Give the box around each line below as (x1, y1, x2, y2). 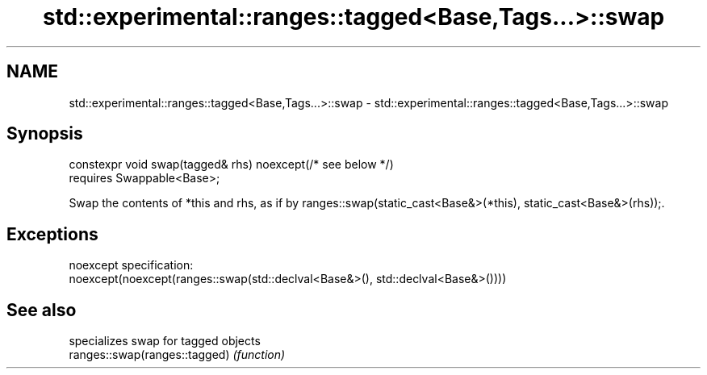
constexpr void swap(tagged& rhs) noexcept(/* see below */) (69, 157, 394, 172)
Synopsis (6, 123, 83, 144)
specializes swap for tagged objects (69, 334, 261, 348)
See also (6, 299, 77, 320)
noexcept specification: (69, 258, 194, 273)
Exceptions (6, 223, 98, 244)
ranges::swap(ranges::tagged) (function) (69, 348, 286, 362)
